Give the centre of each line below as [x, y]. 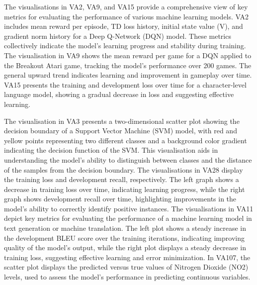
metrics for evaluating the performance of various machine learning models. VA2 [127, 16]
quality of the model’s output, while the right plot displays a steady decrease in [125, 247]
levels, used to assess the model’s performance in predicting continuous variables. [127, 277]
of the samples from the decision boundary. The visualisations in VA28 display [124, 169]
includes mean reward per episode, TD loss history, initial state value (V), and [124, 26]
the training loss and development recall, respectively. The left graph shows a [122, 179]
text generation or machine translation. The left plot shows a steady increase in [125, 228]
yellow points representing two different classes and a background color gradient [126, 140]
